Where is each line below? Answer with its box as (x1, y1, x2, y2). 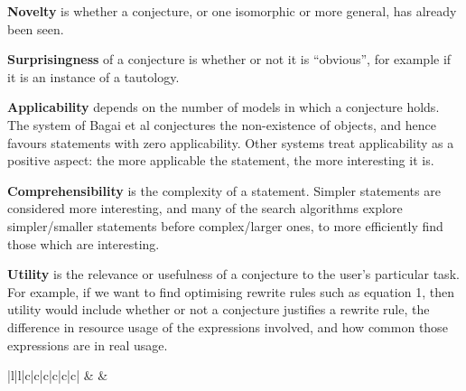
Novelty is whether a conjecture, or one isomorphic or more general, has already (7, 2, 457, 20)
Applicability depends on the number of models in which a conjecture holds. (7, 98, 440, 116)
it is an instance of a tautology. (7, 67, 180, 86)
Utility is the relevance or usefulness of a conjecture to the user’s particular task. (7, 265, 460, 284)
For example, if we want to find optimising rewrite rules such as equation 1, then (7, 282, 454, 301)
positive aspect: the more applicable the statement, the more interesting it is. (7, 151, 434, 170)
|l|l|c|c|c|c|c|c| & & (7, 366, 108, 385)
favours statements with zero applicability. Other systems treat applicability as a (7, 133, 454, 152)
